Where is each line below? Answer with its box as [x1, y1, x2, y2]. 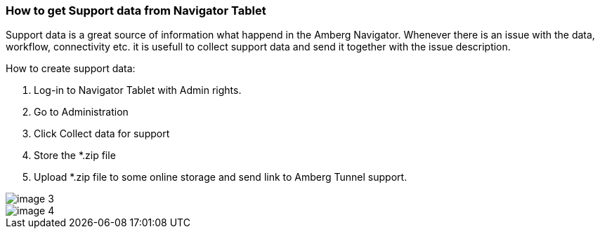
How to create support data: [6, 62, 136, 75]
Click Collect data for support [34, 128, 170, 140]
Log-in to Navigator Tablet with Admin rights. [34, 84, 242, 97]
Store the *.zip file [34, 149, 116, 162]
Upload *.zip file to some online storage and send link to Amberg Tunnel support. [34, 171, 407, 184]
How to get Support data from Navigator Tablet [6, 4, 266, 18]
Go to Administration [34, 106, 129, 118]
